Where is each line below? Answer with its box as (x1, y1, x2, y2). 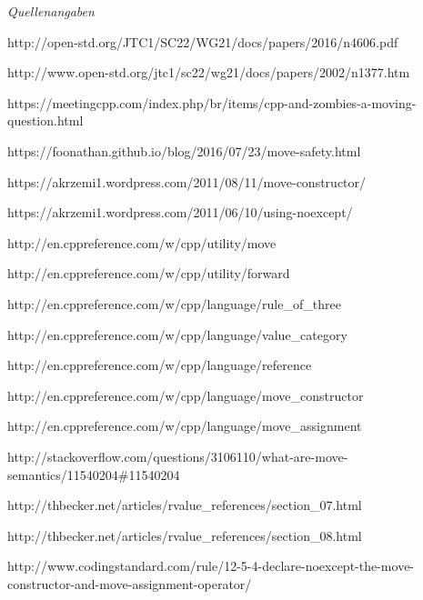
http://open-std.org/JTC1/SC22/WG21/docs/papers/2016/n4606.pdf (7, 32, 398, 51)
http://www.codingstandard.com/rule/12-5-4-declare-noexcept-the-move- (7, 556, 415, 575)
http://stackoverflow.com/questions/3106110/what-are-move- (7, 446, 348, 465)
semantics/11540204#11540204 (7, 465, 180, 484)
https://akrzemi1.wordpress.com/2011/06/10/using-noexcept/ (7, 203, 353, 222)
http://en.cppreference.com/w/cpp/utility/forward (7, 264, 290, 283)
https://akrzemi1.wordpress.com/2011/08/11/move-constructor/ (7, 172, 367, 191)
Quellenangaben (7, 2, 95, 20)
